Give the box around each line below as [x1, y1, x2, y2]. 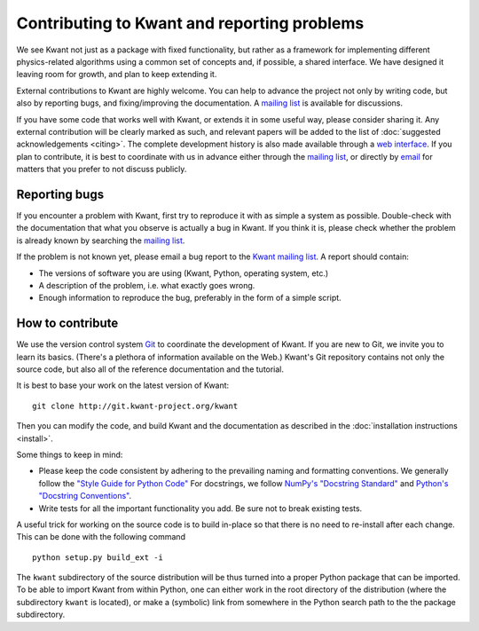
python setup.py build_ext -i [32, 552, 164, 563]
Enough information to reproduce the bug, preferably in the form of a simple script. [38, 293, 342, 304]
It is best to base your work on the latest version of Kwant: [16, 380, 230, 390]
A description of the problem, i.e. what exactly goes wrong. [38, 280, 255, 290]
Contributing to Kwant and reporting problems [16, 13, 365, 33]
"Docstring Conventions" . [38, 491, 132, 501]
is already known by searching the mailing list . [16, 235, 185, 246]
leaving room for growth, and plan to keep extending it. [16, 69, 217, 80]
